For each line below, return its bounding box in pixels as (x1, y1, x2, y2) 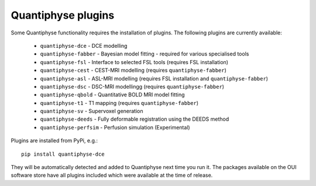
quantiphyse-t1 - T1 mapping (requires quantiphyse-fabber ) (40, 99, 199, 106)
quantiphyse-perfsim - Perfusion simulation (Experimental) (40, 124, 190, 131)
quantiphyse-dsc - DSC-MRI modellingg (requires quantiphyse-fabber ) (40, 83, 225, 90)
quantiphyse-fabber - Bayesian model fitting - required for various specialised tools (40, 50, 249, 58)
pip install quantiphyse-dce (21, 150, 105, 157)
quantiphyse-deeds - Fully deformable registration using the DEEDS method (40, 115, 229, 122)
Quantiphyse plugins (11, 9, 115, 22)
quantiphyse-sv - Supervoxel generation (40, 108, 143, 115)
